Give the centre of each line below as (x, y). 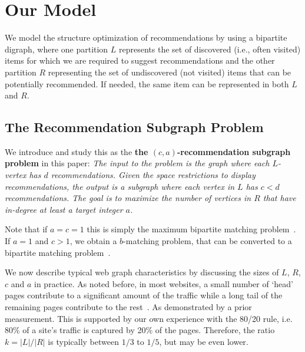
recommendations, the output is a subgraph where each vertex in (120, 186)
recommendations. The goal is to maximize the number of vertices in (128, 198)
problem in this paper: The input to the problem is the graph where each (137, 163)
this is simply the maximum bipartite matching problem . (191, 229)
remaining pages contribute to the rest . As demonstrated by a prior (128, 307)
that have (279, 198)
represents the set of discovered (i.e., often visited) (210, 49)
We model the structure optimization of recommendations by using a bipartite (146, 37)
